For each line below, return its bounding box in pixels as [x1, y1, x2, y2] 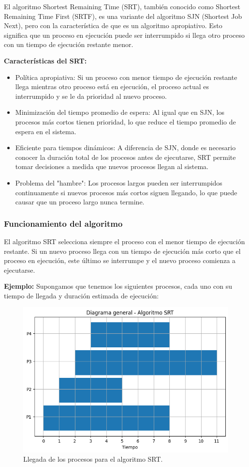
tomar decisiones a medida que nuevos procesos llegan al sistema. [15, 161, 208, 171]
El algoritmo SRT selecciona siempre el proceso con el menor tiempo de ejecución [4, 236, 245, 246]
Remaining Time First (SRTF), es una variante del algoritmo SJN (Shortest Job [4, 11, 242, 21]
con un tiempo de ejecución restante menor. [4, 39, 133, 49]
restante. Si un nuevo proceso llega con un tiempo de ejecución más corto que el [4, 246, 241, 256]
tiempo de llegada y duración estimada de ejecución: [4, 290, 159, 300]
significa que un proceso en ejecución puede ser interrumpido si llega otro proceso [4, 30, 245, 40]
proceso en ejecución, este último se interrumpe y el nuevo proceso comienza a [4, 255, 236, 265]
